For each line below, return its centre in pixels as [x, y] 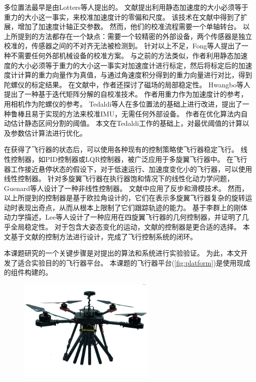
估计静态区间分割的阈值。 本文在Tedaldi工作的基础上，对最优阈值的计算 [127, 123]
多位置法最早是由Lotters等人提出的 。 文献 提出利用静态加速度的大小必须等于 [126, 7]
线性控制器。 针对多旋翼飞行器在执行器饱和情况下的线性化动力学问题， [119, 178]
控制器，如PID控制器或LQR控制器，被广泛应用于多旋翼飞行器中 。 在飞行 [129, 159]
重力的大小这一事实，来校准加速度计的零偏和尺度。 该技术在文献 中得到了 [122, 17]
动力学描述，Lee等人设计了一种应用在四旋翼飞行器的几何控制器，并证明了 [123, 217]
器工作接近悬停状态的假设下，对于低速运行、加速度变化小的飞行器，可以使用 [128, 169]
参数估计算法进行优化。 [48, 133]
